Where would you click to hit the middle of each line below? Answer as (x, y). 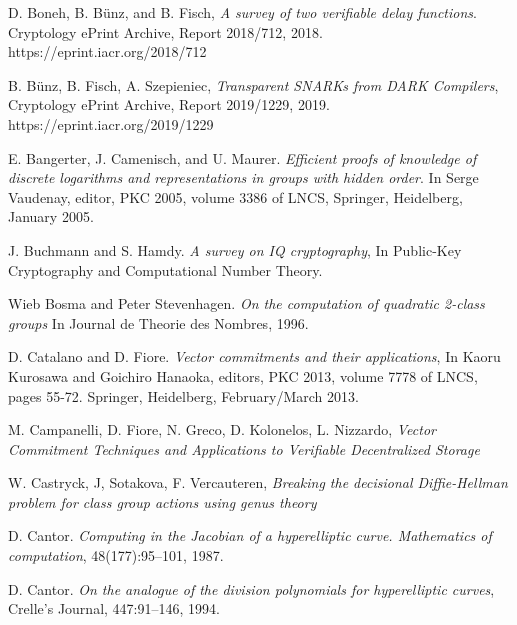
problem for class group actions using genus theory (162, 501)
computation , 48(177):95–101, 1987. (116, 555)
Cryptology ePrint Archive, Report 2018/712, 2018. (165, 31)
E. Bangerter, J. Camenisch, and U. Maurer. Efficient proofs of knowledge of (242, 157)
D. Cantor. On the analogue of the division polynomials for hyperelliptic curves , (251, 588)
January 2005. (51, 216)
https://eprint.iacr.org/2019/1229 (111, 123)
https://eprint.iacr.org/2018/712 (107, 51)
